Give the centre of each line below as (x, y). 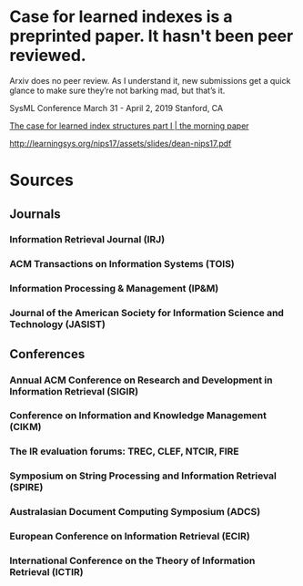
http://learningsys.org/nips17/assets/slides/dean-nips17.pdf (121, 143)
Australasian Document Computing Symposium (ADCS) (135, 512)
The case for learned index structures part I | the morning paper (129, 126)
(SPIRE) (26, 488)
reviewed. (48, 56)
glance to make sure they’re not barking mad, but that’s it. (117, 90)
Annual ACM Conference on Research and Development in (141, 380)
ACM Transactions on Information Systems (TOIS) (122, 264)
